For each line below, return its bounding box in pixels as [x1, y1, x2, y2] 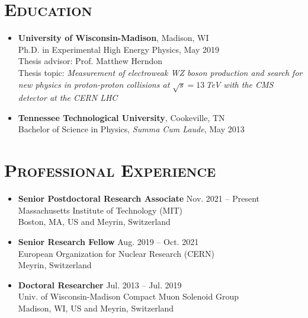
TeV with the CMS [206, 78, 274, 90]
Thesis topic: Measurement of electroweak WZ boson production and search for [18, 66, 303, 78]
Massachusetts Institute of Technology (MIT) [18, 203, 183, 216]
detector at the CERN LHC [18, 91, 118, 104]
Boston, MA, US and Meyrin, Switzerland [18, 215, 171, 228]
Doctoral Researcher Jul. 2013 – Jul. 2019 [18, 278, 182, 291]
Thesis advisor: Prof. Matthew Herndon [18, 55, 163, 67]
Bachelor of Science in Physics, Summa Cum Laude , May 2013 [18, 123, 245, 135]
